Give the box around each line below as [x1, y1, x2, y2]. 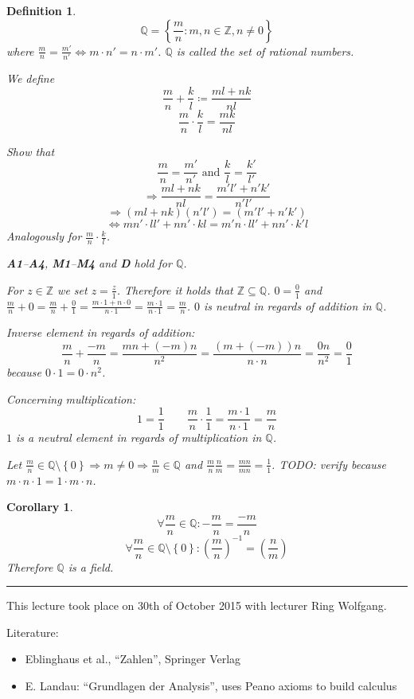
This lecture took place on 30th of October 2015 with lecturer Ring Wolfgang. [6, 597, 387, 614]
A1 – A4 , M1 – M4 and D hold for [6, 255, 172, 271]
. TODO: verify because [271, 455, 386, 472]
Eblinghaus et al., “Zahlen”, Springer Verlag [25, 650, 241, 667]
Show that [6, 143, 55, 159]
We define [6, 69, 55, 86]
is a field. [68, 558, 114, 575]
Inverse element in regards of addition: [6, 324, 195, 341]
